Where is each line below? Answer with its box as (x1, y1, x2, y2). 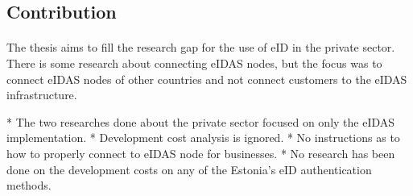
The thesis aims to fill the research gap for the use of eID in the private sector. (6, 39, 395, 56)
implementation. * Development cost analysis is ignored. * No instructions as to (6, 129, 400, 146)
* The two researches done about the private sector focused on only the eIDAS (6, 113, 395, 130)
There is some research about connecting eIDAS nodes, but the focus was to (6, 54, 382, 71)
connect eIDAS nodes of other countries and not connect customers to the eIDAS (6, 70, 407, 87)
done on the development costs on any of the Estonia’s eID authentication (6, 161, 372, 177)
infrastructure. (6, 86, 77, 103)
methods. (6, 177, 52, 194)
